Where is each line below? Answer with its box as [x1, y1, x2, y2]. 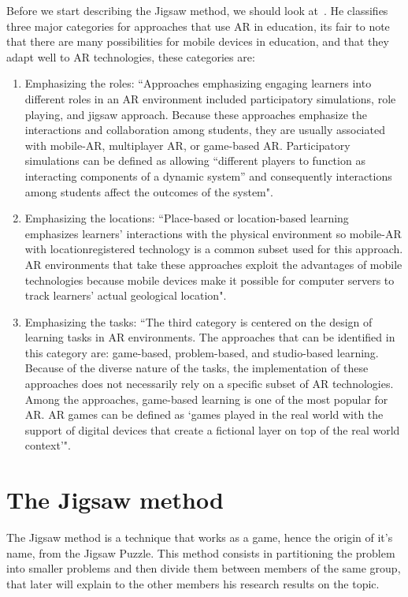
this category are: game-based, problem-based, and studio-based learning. [24, 344, 379, 360]
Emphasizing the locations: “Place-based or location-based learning [24, 210, 349, 226]
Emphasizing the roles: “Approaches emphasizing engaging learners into [24, 75, 372, 91]
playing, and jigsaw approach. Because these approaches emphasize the [24, 106, 368, 122]
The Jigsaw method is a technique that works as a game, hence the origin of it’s [6, 529, 393, 546]
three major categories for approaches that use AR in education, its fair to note [6, 17, 390, 34]
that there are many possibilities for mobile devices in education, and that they [6, 33, 389, 50]
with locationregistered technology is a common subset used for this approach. [24, 241, 403, 257]
